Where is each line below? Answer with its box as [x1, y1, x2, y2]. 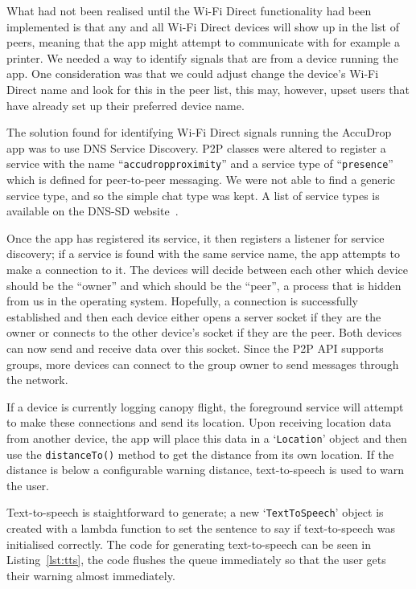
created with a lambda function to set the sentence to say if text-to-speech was [6, 520, 395, 537]
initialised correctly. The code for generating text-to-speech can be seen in [6, 535, 372, 552]
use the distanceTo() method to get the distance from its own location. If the [6, 445, 394, 462]
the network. [6, 371, 68, 388]
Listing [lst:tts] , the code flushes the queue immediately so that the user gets [6, 551, 386, 568]
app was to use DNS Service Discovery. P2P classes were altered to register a [6, 139, 386, 156]
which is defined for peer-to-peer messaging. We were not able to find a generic [6, 171, 395, 187]
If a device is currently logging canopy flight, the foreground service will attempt [6, 398, 404, 415]
